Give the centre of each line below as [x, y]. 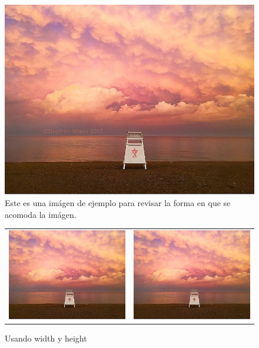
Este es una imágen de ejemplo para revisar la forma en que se [118, 203]
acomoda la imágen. [41, 214]
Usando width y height [46, 338]
